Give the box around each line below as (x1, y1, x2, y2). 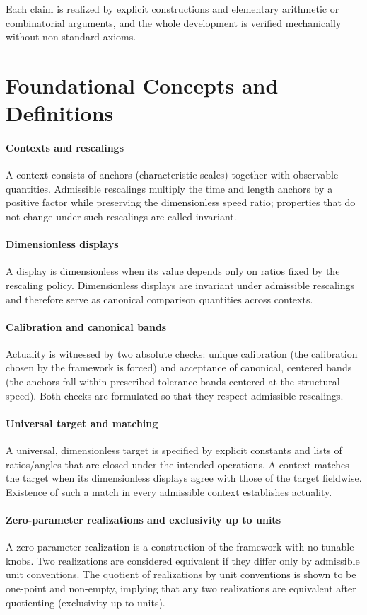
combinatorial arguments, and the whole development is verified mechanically (6, 15, 342, 30)
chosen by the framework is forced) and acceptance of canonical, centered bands (6, 360, 352, 375)
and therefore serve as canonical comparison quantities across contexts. (6, 291, 313, 306)
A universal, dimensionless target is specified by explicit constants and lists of (6, 443, 342, 458)
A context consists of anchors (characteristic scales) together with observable (6, 167, 339, 182)
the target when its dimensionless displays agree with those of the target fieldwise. (6, 470, 362, 485)
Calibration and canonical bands (6, 319, 167, 334)
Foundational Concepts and (6, 70, 279, 99)
